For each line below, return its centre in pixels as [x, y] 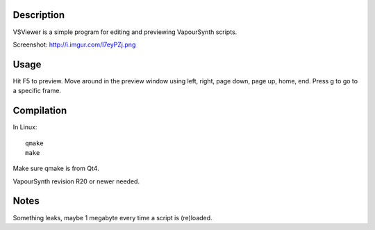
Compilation [40, 111]
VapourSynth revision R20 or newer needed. [76, 181]
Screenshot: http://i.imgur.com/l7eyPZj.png [74, 44]
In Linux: [25, 127]
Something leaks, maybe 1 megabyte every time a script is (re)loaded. [112, 217]
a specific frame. [37, 91]
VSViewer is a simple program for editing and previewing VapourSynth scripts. [125, 32]
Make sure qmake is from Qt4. [56, 169]
